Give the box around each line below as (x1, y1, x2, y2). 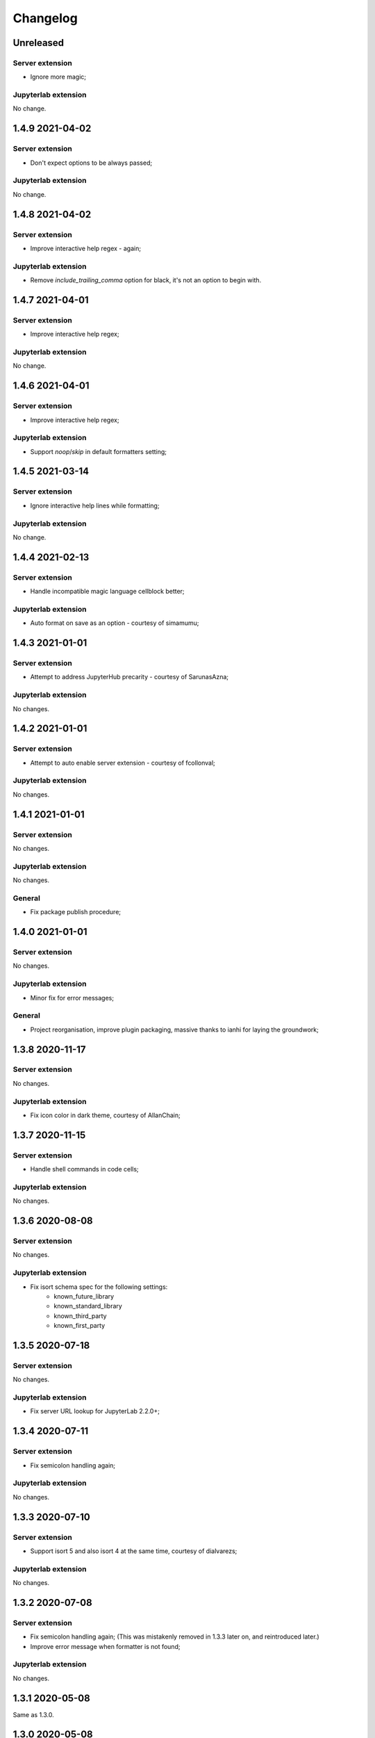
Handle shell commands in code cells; (30, 1165, 139, 1173)
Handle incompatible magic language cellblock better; (30, 587, 185, 596)
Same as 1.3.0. (12, 1710, 55, 1719)
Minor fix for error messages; (30, 993, 115, 1002)
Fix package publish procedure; (30, 908, 122, 916)
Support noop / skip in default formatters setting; (30, 447, 167, 455)
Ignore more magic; (30, 73, 87, 81)
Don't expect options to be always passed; (30, 159, 153, 167)
